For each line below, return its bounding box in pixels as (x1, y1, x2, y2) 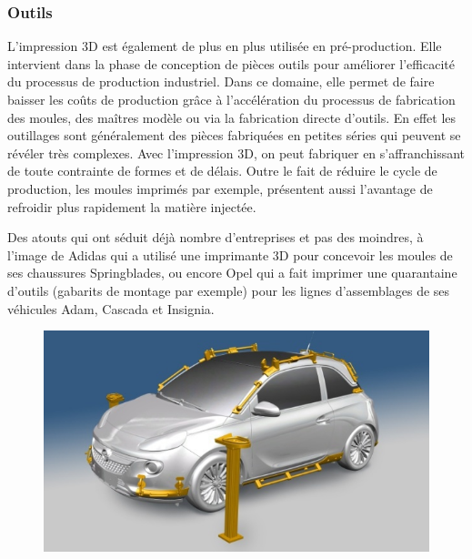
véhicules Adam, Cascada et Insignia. (7, 299, 215, 318)
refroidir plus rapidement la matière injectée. (7, 197, 256, 216)
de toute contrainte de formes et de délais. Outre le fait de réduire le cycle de (7, 161, 437, 180)
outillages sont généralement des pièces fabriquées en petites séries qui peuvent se (7, 126, 461, 145)
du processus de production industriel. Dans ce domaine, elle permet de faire (7, 72, 435, 91)
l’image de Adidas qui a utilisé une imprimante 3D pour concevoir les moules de (7, 245, 453, 264)
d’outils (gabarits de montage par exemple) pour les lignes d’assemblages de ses (7, 280, 450, 300)
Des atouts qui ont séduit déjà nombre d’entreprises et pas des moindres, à (7, 228, 424, 247)
